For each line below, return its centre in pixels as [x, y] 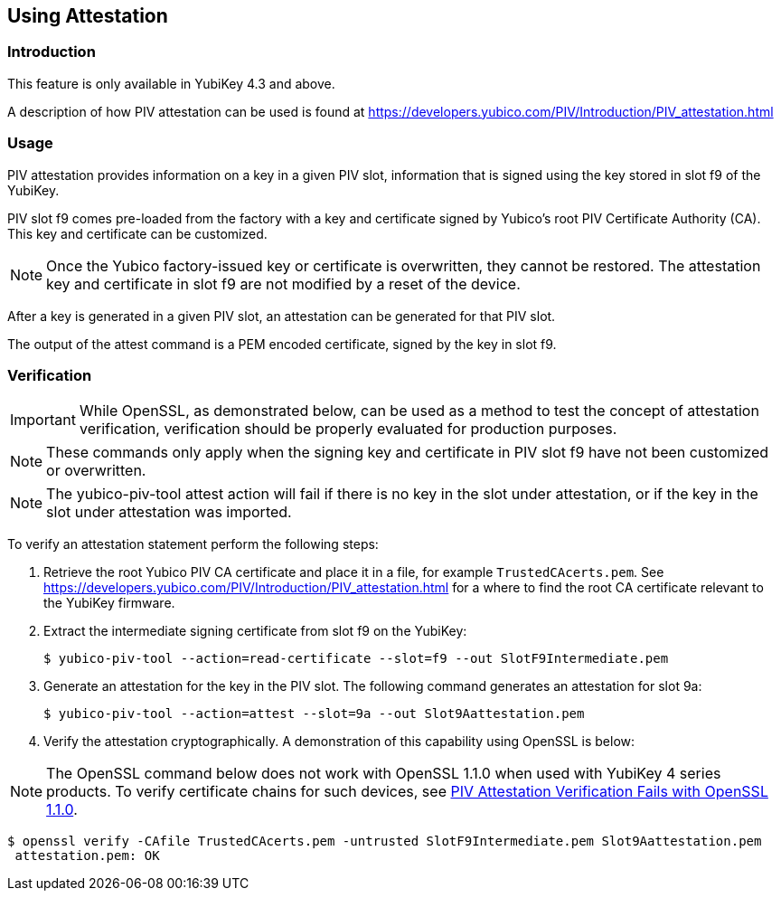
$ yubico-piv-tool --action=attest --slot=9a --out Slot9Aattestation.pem [314, 714]
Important [43, 420]
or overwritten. [96, 471]
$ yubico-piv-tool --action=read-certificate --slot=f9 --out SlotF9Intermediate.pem [356, 659]
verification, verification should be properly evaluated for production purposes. [348, 429]
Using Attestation [88, 16]
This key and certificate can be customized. [137, 233]
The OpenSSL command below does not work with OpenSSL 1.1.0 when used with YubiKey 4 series [384, 774]
